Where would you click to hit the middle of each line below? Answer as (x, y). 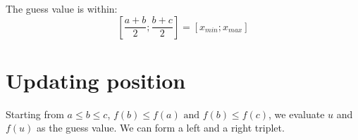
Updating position (96, 80)
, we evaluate (297, 114)
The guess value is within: (62, 8)
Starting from (35, 114)
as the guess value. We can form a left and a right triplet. (161, 128)
